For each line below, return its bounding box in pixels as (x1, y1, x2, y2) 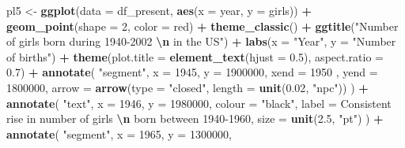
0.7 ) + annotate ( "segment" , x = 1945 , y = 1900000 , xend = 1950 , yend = (6, 64, 378, 80)
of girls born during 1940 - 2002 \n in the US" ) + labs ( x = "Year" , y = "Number (6, 33, 396, 50)
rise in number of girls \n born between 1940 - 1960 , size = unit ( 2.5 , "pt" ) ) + (6, 110, 384, 127)
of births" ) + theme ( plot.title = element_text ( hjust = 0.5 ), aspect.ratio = (6, 48, 384, 65)
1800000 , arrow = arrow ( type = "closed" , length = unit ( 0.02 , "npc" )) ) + (6, 79, 369, 95)
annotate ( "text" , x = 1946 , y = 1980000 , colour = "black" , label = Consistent (6, 94, 392, 111)
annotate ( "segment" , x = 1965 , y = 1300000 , (6, 125, 232, 142)
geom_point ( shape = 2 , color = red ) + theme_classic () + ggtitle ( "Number (6, 17, 399, 34)
